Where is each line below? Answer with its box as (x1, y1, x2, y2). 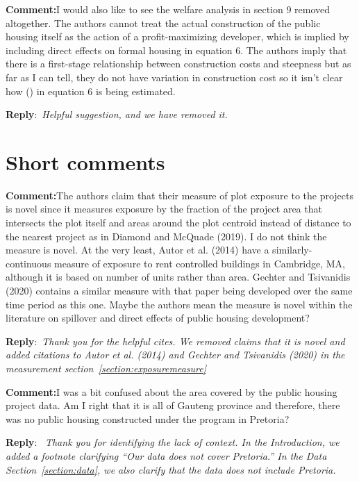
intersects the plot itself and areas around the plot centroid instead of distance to (6, 215, 351, 230)
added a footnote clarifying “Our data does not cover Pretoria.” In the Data (6, 448, 327, 463)
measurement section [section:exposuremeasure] (6, 361, 207, 375)
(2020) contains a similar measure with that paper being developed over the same (6, 283, 353, 298)
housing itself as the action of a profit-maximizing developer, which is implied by (6, 29, 349, 44)
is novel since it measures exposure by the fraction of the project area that (6, 201, 322, 216)
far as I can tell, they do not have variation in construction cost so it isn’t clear (6, 69, 343, 84)
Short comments (6, 147, 165, 176)
